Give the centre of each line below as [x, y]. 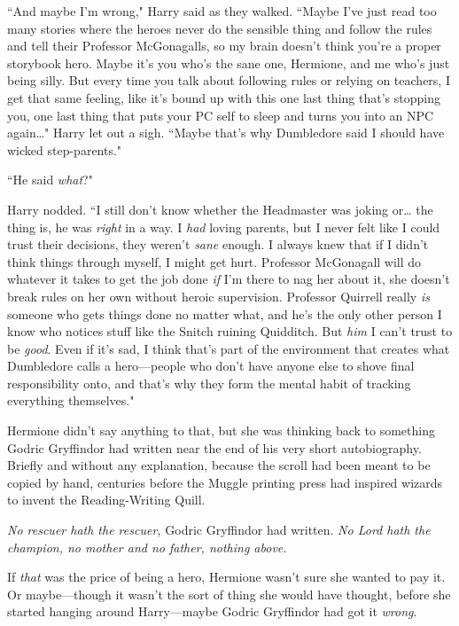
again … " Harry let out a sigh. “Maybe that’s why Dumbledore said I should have [226, 133]
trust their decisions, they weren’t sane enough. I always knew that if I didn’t [218, 244]
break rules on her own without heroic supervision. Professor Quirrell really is [218, 296]
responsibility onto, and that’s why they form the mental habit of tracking [209, 383]
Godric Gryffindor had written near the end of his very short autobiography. [214, 447]
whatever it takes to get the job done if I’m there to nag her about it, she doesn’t [229, 279]
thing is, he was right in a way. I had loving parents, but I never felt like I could [224, 227]
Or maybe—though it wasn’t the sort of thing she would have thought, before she [229, 594]
